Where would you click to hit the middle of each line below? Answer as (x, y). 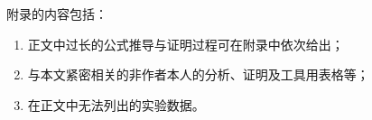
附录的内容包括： (57, 14)
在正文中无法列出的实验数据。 (116, 104)
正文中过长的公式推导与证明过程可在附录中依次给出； (186, 44)
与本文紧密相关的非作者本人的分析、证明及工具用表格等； (198, 74)
